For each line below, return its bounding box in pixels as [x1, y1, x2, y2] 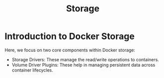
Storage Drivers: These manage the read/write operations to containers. [11, 56, 159, 62]
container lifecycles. [11, 67, 54, 73]
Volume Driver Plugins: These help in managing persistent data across [11, 62, 156, 68]
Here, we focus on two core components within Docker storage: [4, 47, 136, 53]
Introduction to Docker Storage [4, 31, 135, 42]
